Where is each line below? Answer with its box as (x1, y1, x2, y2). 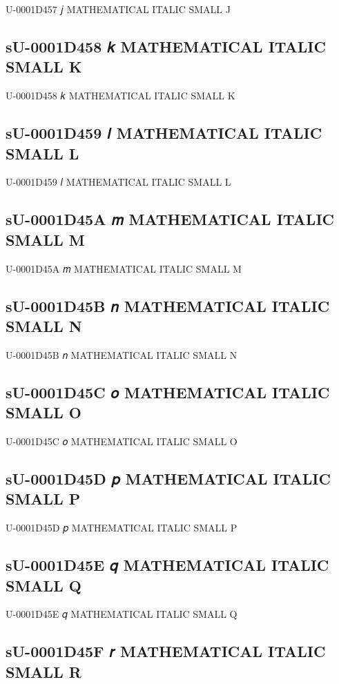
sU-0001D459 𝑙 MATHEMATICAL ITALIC (6, 122, 322, 144)
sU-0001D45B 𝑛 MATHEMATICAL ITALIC (6, 295, 330, 316)
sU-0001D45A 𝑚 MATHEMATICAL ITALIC (6, 208, 334, 230)
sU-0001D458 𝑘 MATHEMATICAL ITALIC (6, 35, 326, 57)
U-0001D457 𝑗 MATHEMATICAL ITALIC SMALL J (6, 2, 231, 16)
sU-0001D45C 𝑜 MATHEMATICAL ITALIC (6, 381, 330, 402)
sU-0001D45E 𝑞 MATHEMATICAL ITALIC (6, 554, 329, 576)
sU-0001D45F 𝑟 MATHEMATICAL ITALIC (6, 641, 326, 662)
